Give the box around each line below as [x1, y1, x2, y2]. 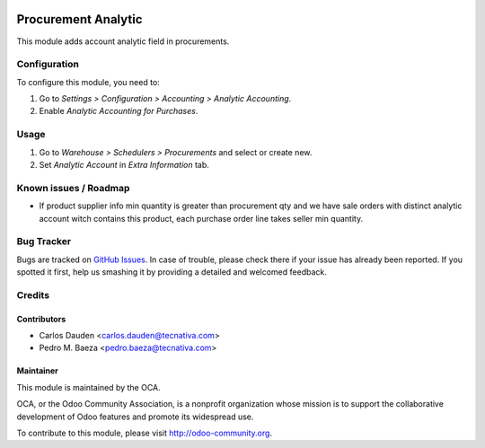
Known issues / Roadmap [16, 181, 130, 194]
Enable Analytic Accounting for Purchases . [39, 106, 198, 117]
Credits [16, 288, 49, 301]
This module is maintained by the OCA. [16, 382, 161, 392]
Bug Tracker [16, 235, 72, 248]
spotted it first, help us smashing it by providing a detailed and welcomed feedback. [16, 267, 327, 277]
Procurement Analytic [16, 12, 143, 27]
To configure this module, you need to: [16, 76, 161, 87]
